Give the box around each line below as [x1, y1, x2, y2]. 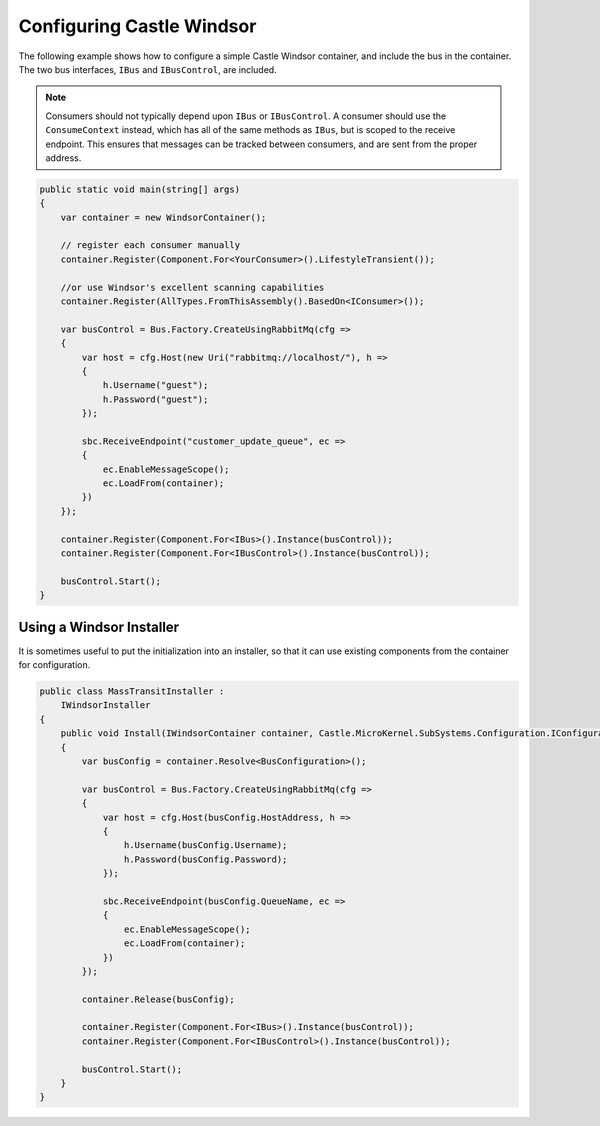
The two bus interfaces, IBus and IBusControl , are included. [18, 63, 277, 75]
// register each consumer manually [60, 240, 240, 251]
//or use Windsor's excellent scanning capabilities [60, 281, 325, 293]
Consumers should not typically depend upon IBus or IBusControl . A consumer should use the [45, 110, 447, 122]
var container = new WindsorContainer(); [60, 211, 267, 223]
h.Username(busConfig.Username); [123, 840, 288, 851]
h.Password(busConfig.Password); [123, 853, 288, 865]
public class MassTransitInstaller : [39, 686, 225, 697]
